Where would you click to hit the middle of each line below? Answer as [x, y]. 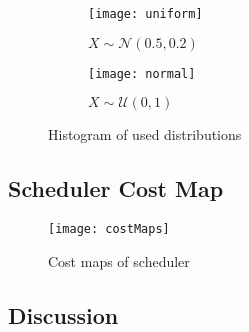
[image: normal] [142, 73]
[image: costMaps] [109, 229]
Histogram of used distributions [145, 134]
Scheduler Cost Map [116, 188]
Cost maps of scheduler [119, 260]
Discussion [63, 314]
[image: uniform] [145, 14]
